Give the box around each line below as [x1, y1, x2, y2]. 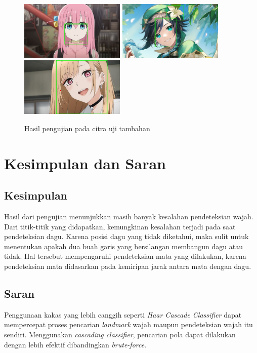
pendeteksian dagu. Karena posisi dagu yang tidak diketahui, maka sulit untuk [4, 231, 249, 242]
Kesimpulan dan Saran [4, 152, 166, 173]
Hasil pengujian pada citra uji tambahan [24, 123, 150, 133]
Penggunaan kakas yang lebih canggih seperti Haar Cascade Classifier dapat [4, 309, 242, 320]
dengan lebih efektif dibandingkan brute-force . [4, 339, 147, 349]
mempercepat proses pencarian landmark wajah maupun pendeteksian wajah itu [4, 319, 253, 330]
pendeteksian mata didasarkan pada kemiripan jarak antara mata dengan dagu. [4, 261, 251, 271]
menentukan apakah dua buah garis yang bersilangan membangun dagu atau [4, 241, 243, 251]
